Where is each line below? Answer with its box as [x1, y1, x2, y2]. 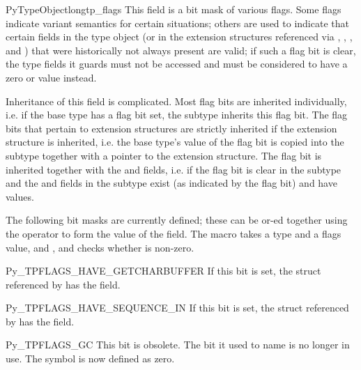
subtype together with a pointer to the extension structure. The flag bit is [6, 148, 322, 162]
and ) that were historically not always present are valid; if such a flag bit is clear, [6, 43, 356, 57]
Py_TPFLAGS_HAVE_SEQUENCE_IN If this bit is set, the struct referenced [6, 300, 349, 315]
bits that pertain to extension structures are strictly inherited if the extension [6, 121, 337, 135]
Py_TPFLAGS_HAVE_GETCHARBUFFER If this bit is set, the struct [6, 263, 321, 278]
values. [6, 189, 34, 203]
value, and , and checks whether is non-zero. [6, 240, 194, 254]
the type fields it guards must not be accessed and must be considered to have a [6, 56, 348, 71]
